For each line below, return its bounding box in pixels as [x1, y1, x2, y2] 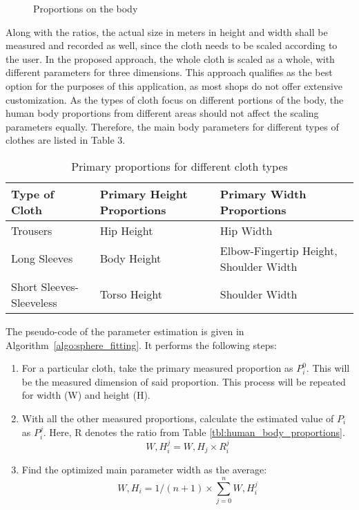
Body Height [99, 250, 162, 267]
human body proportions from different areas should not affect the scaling [6, 106, 319, 120]
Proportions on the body [33, 1, 138, 15]
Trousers [11, 222, 52, 238]
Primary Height [99, 185, 188, 202]
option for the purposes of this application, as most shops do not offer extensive [6, 78, 343, 93]
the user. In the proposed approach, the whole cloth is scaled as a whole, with [6, 51, 335, 66]
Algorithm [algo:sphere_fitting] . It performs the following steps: [6, 337, 277, 352]
